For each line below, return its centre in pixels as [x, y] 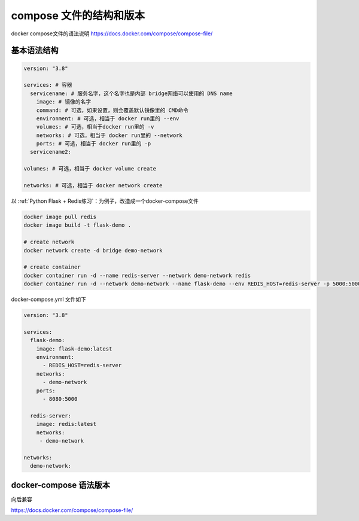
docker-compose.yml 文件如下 [49, 300]
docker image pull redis [60, 217]
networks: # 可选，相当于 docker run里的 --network [109, 135]
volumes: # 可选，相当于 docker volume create [90, 169]
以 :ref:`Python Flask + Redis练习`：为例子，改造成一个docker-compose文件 [105, 201]
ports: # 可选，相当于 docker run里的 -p [94, 144]
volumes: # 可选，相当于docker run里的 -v [95, 127]
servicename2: [51, 152]
